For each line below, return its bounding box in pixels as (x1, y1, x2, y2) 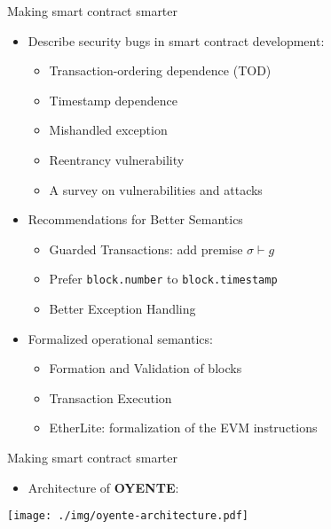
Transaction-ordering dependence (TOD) (49, 61, 272, 80)
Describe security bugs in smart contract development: (28, 31, 325, 50)
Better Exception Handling (49, 300, 196, 317)
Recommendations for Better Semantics (28, 210, 243, 229)
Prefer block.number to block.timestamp (49, 269, 278, 288)
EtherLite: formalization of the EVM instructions (49, 418, 318, 437)
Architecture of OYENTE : (28, 478, 179, 496)
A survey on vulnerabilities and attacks (49, 180, 263, 198)
